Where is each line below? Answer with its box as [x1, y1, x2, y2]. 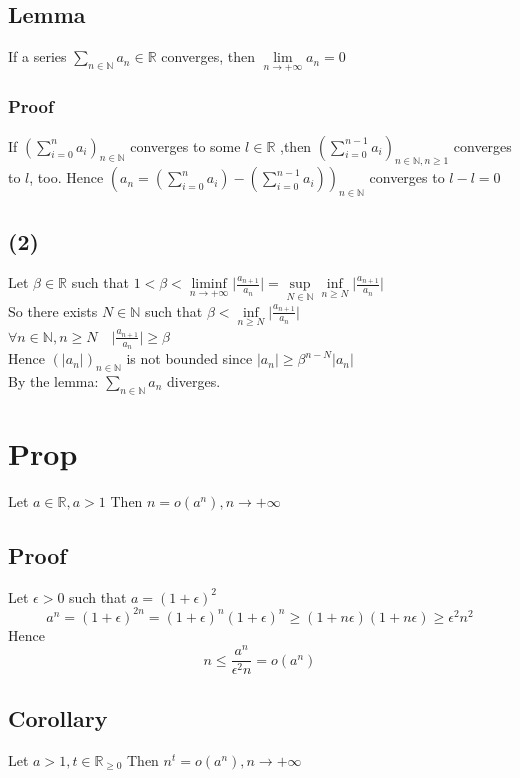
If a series [8, 46, 67, 67]
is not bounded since [126, 348, 253, 369]
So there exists [8, 300, 98, 321]
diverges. [167, 370, 221, 391]
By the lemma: [8, 370, 99, 391]
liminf [191, 277, 227, 292]
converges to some [130, 135, 241, 156]
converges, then [161, 46, 256, 67]
